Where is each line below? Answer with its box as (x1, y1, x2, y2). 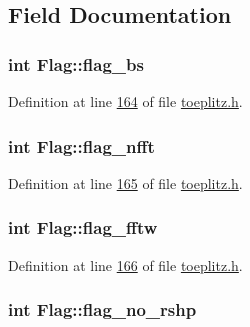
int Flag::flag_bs (8, 51, 144, 76)
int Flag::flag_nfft (8, 133, 155, 158)
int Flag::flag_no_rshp (8, 297, 197, 322)
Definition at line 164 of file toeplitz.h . (8, 91, 243, 111)
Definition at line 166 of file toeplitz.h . (8, 254, 243, 275)
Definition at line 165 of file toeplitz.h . (8, 172, 243, 193)
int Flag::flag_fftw (8, 215, 158, 240)
